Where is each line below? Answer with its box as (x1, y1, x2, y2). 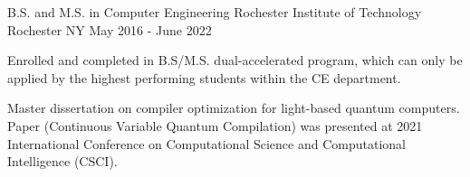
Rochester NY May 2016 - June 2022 (7, 20, 212, 39)
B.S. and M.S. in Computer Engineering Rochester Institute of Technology (7, 3, 422, 21)
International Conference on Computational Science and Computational (7, 134, 406, 153)
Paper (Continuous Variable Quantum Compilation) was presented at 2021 (7, 116, 423, 135)
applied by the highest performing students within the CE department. (7, 68, 401, 87)
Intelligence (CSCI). (7, 152, 118, 171)
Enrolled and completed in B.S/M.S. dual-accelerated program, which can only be (7, 51, 463, 70)
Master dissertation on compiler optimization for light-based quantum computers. (7, 98, 460, 117)
